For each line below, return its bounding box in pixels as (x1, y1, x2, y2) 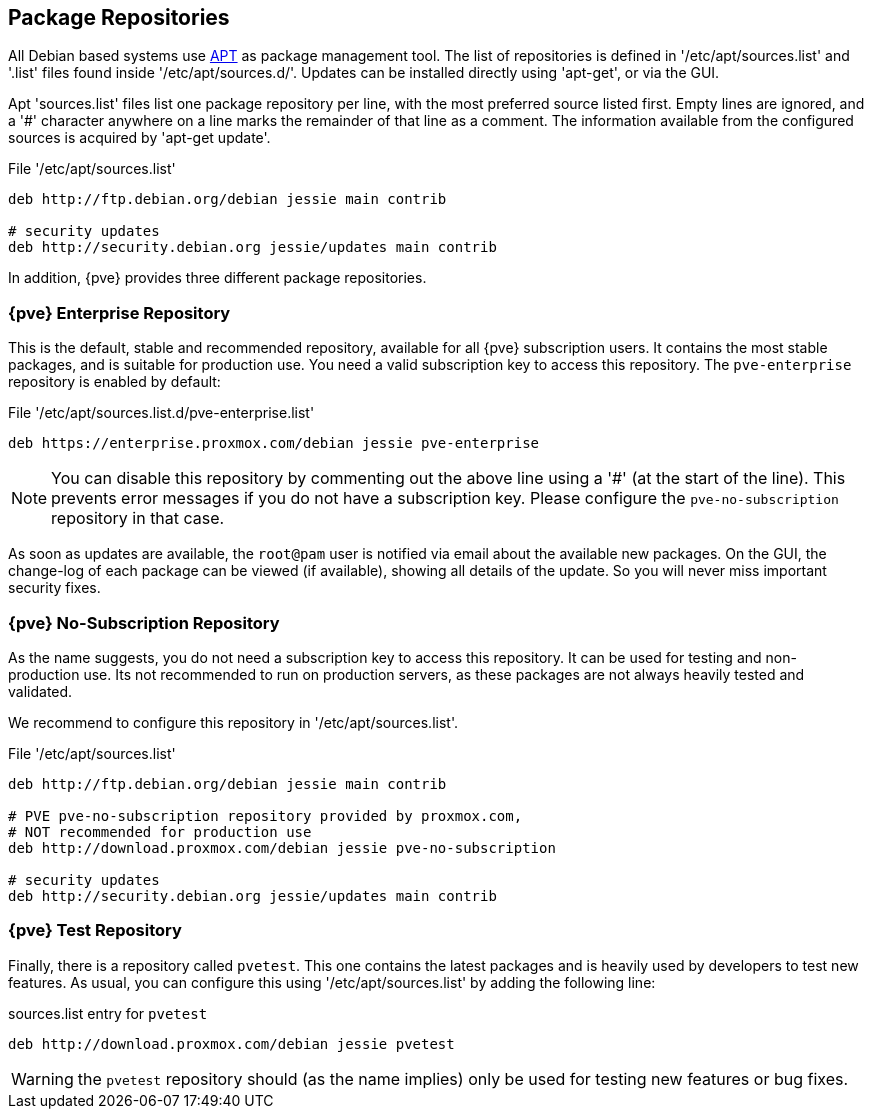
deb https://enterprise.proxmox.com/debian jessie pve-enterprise (8, 435, 540, 452)
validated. (8, 682, 73, 700)
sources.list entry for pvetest (8, 1004, 208, 1022)
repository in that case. (51, 508, 225, 529)
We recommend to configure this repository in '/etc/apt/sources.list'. (8, 713, 458, 731)
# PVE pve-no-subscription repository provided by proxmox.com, (8, 807, 523, 824)
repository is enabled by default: (8, 373, 221, 391)
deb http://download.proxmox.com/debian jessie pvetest (8, 1035, 455, 1052)
